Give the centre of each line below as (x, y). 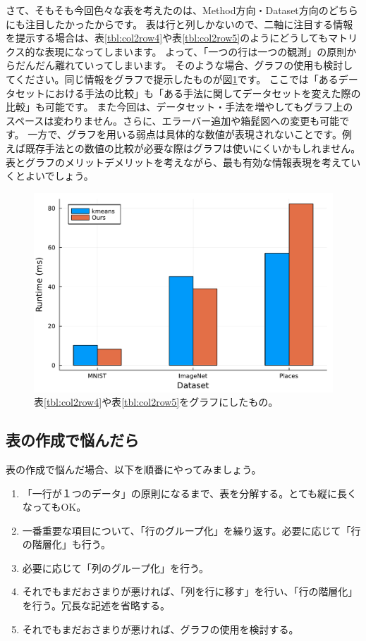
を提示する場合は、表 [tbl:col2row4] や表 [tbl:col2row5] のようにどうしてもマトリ (182, 38)
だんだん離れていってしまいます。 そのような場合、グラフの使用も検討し (184, 65)
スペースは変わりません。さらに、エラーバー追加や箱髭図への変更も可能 (173, 120)
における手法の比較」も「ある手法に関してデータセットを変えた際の (203, 93)
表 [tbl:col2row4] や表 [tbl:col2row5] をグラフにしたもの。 (156, 402)
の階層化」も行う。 (66, 544)
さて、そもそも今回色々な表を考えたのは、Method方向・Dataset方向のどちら (182, 10)
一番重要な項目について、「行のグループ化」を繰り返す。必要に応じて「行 (191, 530)
